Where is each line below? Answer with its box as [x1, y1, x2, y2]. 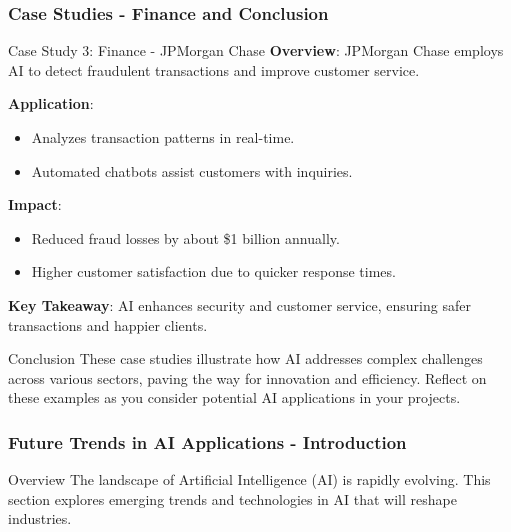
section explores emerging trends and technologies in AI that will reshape [8, 488, 457, 509]
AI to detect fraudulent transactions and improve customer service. [8, 59, 420, 80]
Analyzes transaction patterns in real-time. [31, 127, 295, 147]
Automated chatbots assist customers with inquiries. [31, 160, 353, 181]
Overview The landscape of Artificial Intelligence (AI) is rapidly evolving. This [8, 469, 491, 490]
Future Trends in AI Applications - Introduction [8, 429, 407, 454]
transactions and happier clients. [8, 314, 208, 335]
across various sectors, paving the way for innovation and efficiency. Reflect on [8, 367, 487, 388]
